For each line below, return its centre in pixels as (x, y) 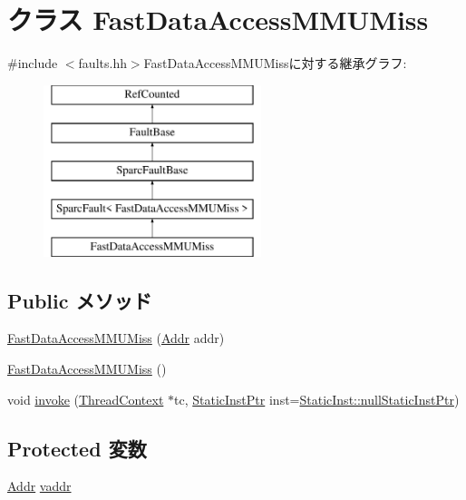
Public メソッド (80, 300)
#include (33, 63)
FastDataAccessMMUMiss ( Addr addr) (116, 338)
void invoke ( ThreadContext (86, 399)
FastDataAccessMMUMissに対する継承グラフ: (275, 63)
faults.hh (102, 63)
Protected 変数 (77, 448)
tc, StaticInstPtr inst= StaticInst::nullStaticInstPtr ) (317, 399)
